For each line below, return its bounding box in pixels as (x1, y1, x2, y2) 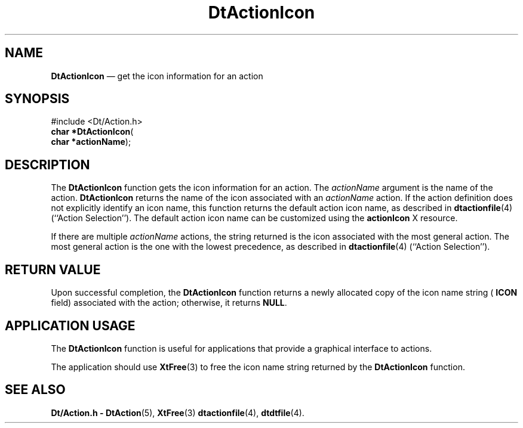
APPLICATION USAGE (5, 318, 136, 333)
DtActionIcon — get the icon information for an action (51, 70, 263, 81)
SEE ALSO (5, 382, 66, 398)
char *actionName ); (51, 137, 131, 147)
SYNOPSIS (5, 91, 70, 107)
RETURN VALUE (5, 262, 101, 277)
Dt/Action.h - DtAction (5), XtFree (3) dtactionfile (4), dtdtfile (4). (51, 407, 304, 418)
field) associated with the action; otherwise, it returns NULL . (51, 297, 287, 308)
